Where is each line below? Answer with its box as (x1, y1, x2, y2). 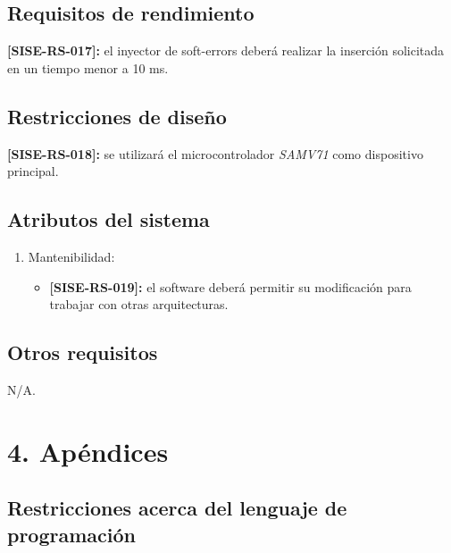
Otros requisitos (7, 339, 158, 366)
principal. (7, 162, 59, 180)
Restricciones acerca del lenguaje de (7, 494, 347, 522)
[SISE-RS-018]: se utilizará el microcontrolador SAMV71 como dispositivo (7, 144, 423, 163)
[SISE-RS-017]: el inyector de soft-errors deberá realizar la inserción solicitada (7, 41, 445, 60)
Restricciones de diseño (7, 102, 227, 130)
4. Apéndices (7, 432, 169, 469)
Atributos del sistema (7, 205, 210, 233)
